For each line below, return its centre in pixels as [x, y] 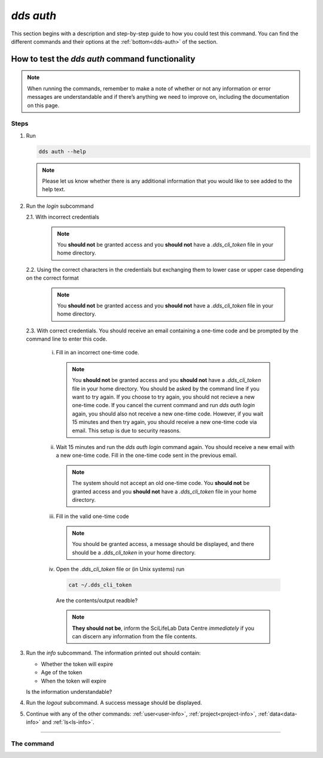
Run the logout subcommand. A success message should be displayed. [114, 703]
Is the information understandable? [69, 692]
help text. [54, 189]
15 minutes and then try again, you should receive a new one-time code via [164, 422]
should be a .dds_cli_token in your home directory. [134, 552]
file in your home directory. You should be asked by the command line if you [166, 389]
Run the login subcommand [60, 206]
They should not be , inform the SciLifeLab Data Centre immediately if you [163, 628]
